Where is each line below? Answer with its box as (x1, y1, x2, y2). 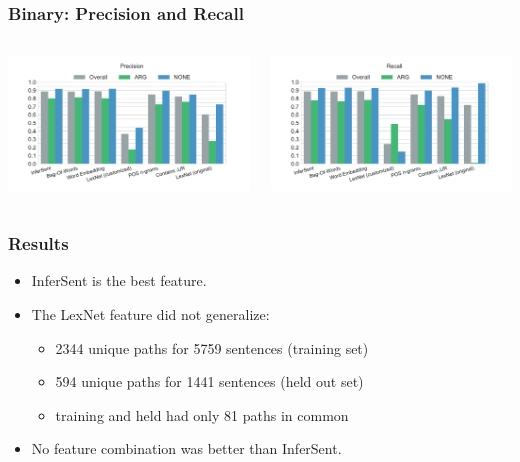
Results (8, 231, 69, 256)
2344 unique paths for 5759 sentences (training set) (55, 337, 369, 358)
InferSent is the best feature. (31, 270, 207, 291)
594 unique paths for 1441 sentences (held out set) (55, 371, 364, 392)
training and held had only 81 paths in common (55, 404, 349, 425)
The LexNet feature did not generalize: (31, 303, 270, 324)
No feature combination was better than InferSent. (31, 438, 342, 459)
